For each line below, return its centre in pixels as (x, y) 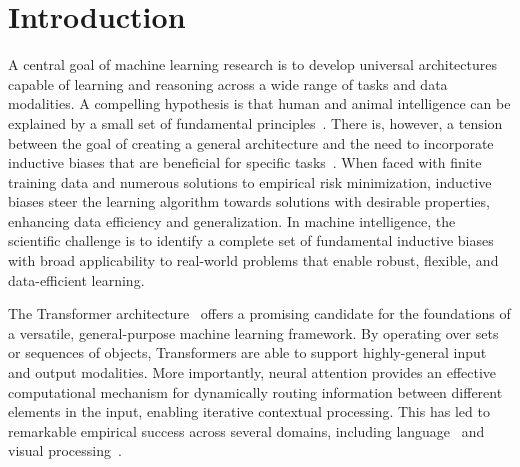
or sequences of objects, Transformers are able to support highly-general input (247, 352)
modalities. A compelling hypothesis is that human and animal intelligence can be (259, 103)
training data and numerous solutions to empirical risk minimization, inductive (250, 181)
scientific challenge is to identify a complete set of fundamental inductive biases (251, 240)
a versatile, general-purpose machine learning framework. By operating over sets (253, 332)
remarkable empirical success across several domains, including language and (246, 430)
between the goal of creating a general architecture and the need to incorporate (251, 142)
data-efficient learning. (76, 279)
